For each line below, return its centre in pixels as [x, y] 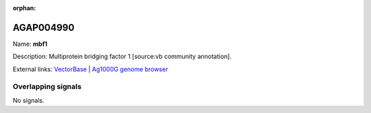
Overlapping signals [47, 87]
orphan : [24, 8]
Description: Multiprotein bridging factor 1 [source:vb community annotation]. [122, 56]
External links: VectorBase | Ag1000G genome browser [90, 69]
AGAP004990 [44, 27]
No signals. [29, 100]
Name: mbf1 [30, 44]
